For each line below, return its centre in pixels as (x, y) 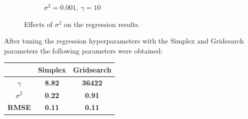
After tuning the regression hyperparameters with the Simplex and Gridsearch (124, 41)
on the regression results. (102, 24)
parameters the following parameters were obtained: (83, 50)
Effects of (38, 24)
